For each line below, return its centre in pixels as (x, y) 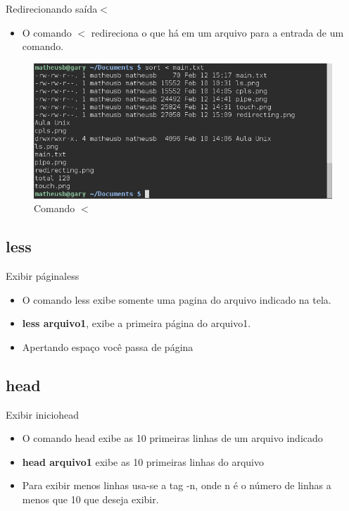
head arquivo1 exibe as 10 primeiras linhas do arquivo (143, 461)
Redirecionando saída (52, 8)
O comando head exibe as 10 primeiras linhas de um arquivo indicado (172, 438)
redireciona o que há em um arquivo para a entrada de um (217, 32)
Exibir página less (43, 275)
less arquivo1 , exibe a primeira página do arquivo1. (137, 323)
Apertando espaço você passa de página (108, 346)
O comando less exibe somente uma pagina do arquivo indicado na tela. (177, 299)
